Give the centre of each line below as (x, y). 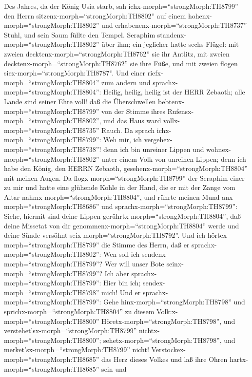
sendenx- (155, 254)
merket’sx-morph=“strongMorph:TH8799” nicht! (77, 349)
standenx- (172, 34)
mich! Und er (121, 292)
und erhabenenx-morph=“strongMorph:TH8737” (174, 25)
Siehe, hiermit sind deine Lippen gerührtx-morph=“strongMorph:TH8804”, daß (122, 216)
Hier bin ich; (122, 283)
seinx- (175, 264)
